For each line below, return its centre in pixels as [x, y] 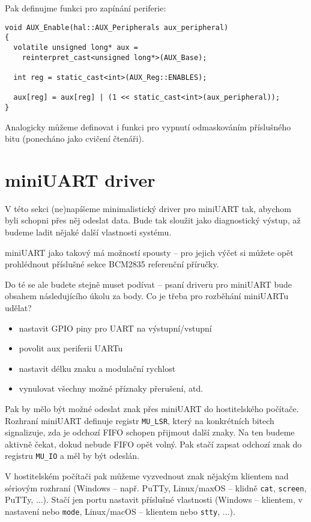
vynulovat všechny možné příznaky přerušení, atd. [111, 388]
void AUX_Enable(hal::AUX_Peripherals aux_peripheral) [117, 27]
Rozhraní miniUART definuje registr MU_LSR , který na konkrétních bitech [140, 420]
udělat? [18, 307]
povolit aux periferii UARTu [71, 348]
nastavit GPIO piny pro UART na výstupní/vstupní [115, 328]
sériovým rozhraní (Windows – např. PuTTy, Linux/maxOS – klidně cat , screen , [156, 487]
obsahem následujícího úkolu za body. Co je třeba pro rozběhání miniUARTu [147, 296]
